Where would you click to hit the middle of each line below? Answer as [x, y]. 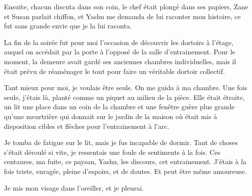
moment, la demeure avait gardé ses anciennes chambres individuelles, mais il [120, 61]
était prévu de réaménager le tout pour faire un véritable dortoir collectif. [114, 71]
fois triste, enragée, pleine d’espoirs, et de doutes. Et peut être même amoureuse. [126, 171]
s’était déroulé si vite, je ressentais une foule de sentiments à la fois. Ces [112, 152]
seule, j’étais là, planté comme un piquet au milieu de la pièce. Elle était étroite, [124, 97]
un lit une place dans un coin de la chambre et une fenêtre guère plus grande [119, 107]
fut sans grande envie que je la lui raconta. [68, 26]
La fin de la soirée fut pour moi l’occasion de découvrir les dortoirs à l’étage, [119, 42]
